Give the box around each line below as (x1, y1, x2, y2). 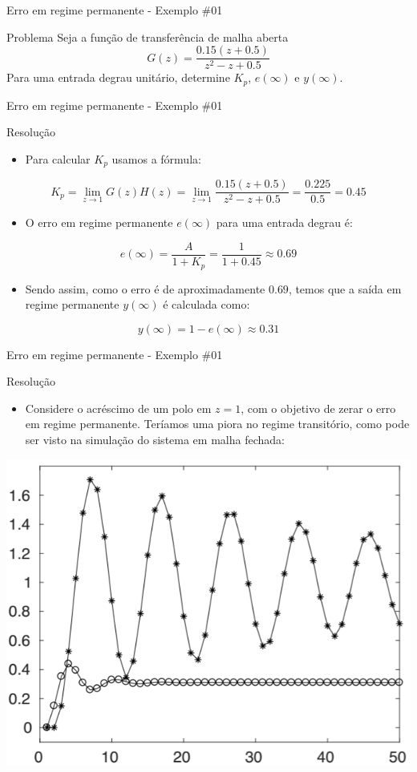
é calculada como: (163, 296, 250, 313)
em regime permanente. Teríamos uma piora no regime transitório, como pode (25, 415, 410, 432)
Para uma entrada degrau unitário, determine (6, 69, 230, 86)
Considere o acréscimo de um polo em (25, 399, 212, 416)
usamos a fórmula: (111, 150, 201, 167)
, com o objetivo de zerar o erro (241, 399, 396, 416)
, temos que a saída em (288, 280, 402, 297)
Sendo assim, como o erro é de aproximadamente (25, 280, 265, 297)
